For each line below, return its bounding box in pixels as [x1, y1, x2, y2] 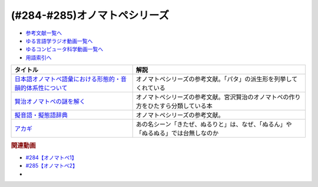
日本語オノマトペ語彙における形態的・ [14, 75, 121, 84]
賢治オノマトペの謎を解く [14, 98, 85, 106]
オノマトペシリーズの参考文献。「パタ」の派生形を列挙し [135, 75, 292, 84]
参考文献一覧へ [25, 29, 62, 36]
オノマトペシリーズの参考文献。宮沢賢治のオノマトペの [135, 93, 289, 101]
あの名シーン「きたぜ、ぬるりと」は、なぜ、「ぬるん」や [135, 121, 292, 129]
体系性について [26, 84, 68, 92]
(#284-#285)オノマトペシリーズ [11, 9, 170, 22]
